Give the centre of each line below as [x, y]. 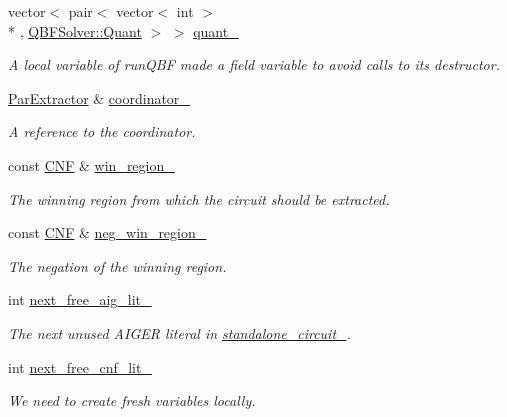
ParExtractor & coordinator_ [99, 97]
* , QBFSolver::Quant [75, 30]
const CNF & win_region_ [91, 164]
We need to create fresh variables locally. [132, 400]
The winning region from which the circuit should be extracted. [199, 198]
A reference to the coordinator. [102, 131]
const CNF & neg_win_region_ [107, 232]
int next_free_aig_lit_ [80, 299]
